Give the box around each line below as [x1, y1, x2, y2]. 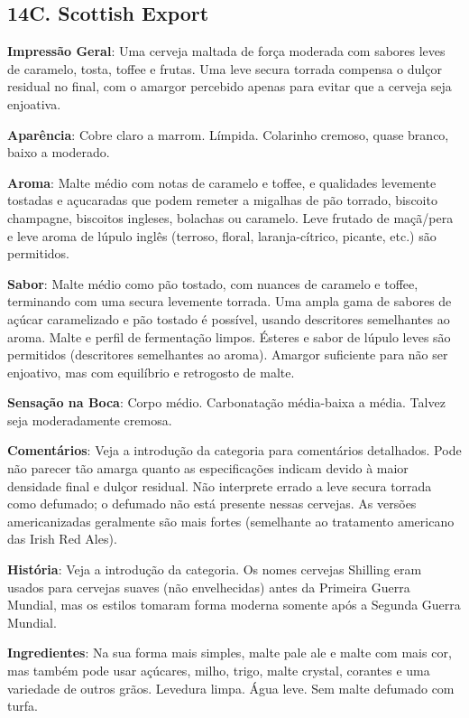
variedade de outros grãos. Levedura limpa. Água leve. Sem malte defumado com [7, 678, 455, 697]
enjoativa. [7, 94, 61, 113]
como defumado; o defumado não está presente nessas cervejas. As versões [7, 494, 417, 513]
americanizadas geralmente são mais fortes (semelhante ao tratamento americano [7, 511, 455, 530]
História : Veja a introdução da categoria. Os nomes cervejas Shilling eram [7, 560, 422, 579]
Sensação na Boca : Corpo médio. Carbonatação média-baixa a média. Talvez [7, 393, 446, 412]
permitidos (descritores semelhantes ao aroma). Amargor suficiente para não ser [7, 345, 448, 364]
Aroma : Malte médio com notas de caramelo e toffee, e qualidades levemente [7, 173, 437, 191]
